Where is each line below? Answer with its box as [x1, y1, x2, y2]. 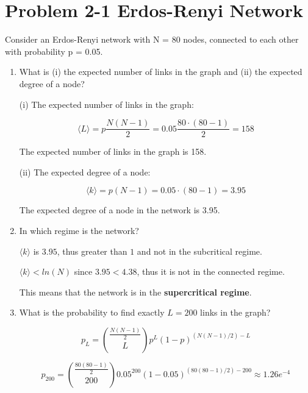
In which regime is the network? [19, 224, 139, 236]
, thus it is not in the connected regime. [137, 265, 285, 278]
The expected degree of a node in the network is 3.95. [19, 204, 220, 216]
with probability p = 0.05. [5, 44, 103, 57]
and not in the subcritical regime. [137, 244, 262, 257]
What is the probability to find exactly [19, 306, 165, 319]
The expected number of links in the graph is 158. [19, 145, 207, 158]
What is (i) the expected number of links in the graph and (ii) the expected [19, 65, 303, 78]
